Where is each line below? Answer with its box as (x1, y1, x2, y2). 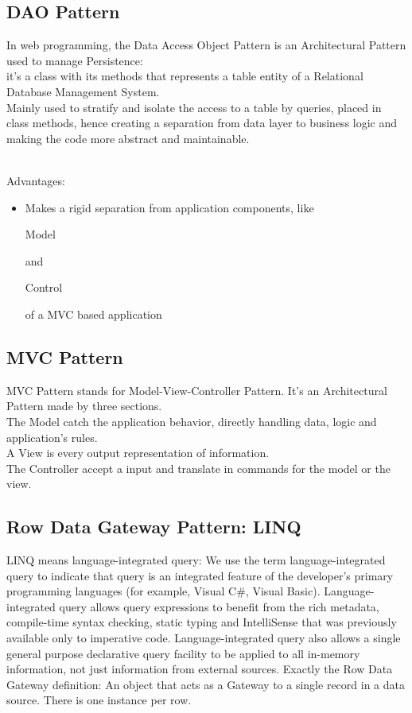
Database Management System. (6, 83, 160, 99)
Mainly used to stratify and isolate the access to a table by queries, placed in (6, 99, 382, 115)
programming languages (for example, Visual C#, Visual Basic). (6, 583, 321, 599)
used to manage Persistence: (6, 52, 143, 68)
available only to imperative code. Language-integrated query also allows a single (6, 630, 401, 646)
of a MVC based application (25, 305, 162, 322)
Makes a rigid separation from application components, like (25, 199, 314, 215)
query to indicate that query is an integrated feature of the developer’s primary (6, 567, 394, 583)
